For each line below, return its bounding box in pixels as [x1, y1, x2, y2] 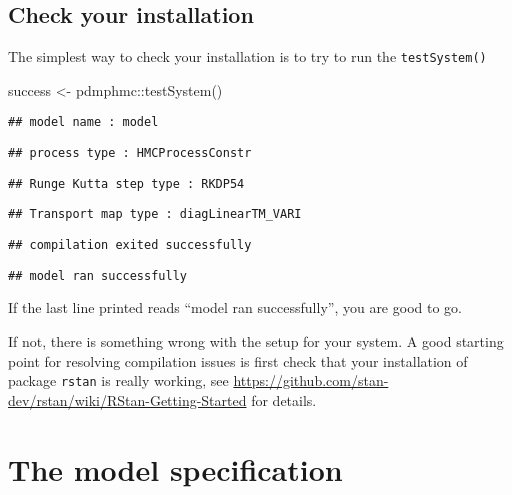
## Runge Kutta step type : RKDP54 [8, 176, 245, 191]
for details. [251, 389, 317, 410]
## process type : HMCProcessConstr [8, 146, 252, 161]
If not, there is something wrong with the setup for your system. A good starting [8, 330, 504, 351]
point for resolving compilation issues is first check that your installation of [8, 350, 468, 371]
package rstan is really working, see [8, 370, 229, 391]
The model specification [8, 448, 343, 489]
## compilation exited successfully [8, 238, 252, 253]
